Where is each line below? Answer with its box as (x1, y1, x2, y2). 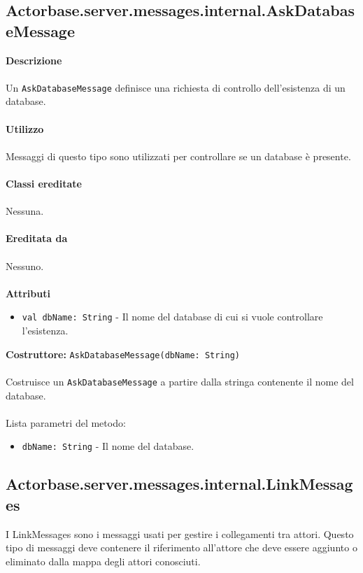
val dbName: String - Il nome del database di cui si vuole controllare (22, 309, 323, 324)
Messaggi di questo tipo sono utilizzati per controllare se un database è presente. (6, 148, 351, 163)
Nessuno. (6, 258, 44, 273)
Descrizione (6, 52, 62, 67)
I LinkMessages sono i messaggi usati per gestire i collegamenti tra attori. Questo (6, 526, 354, 541)
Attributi (6, 285, 50, 300)
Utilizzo (6, 121, 44, 136)
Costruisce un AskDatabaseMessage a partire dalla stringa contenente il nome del (6, 374, 354, 388)
